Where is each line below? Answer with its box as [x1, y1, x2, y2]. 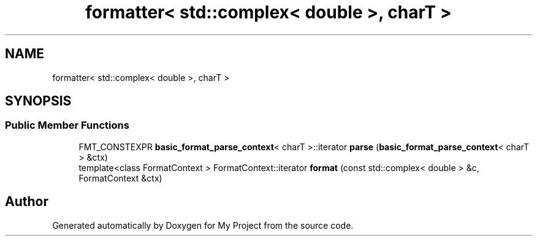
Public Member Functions [5, 119, 129, 132]
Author [5, 194, 48, 210]
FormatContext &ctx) [78, 172, 162, 183]
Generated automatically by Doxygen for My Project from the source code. [52, 220, 354, 231]
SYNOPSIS [5, 93, 72, 109]
